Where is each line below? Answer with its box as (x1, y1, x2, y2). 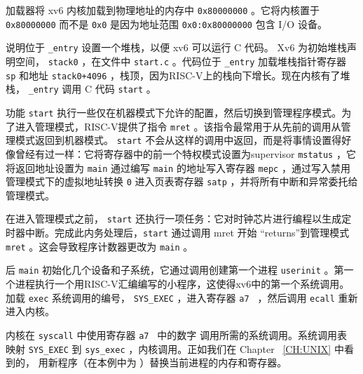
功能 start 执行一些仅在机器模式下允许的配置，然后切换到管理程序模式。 (6, 105, 342, 119)
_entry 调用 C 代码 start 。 (28, 81, 156, 96)
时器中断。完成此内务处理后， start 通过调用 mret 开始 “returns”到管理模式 (6, 225, 350, 240)
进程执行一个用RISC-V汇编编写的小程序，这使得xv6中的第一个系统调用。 (15, 276, 350, 291)
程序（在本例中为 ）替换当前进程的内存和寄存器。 (57, 355, 287, 370)
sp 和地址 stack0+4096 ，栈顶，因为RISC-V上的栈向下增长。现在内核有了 (6, 67, 341, 82)
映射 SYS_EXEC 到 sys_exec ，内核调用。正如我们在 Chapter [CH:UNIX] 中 (6, 341, 344, 356)
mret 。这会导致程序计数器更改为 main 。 (6, 239, 193, 253)
